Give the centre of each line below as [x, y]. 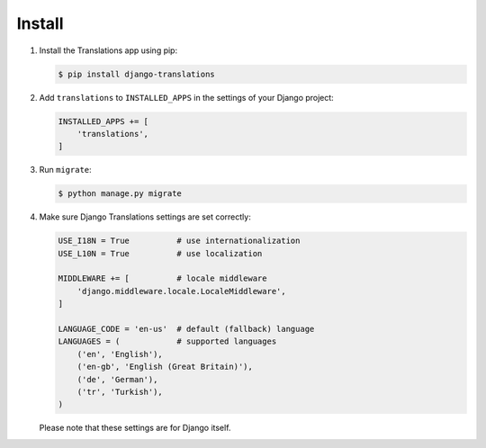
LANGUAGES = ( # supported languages [167, 341]
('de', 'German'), [117, 379]
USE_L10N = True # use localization [160, 253]
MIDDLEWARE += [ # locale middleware [162, 278]
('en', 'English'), [120, 354]
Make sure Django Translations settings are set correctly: [145, 217]
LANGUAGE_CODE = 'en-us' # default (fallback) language [186, 329]
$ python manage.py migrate [120, 194]
